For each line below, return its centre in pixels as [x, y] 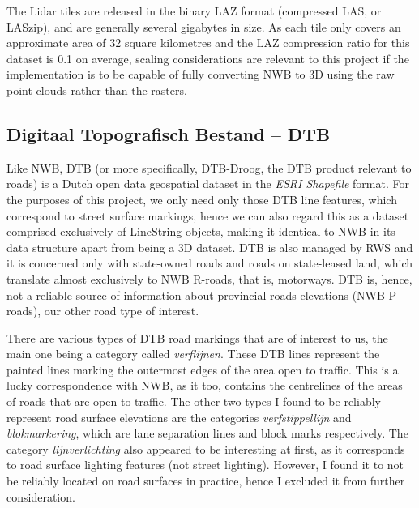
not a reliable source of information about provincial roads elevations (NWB [196, 295]
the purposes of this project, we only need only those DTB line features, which [202, 199]
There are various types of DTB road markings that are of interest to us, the [197, 337]
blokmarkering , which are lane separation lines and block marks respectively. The [207, 433]
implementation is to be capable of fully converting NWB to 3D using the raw [201, 74]
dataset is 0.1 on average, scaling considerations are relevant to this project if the [208, 58]
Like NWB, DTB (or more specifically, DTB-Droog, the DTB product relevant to [209, 167]
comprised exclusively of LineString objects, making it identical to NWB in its [201, 231]
